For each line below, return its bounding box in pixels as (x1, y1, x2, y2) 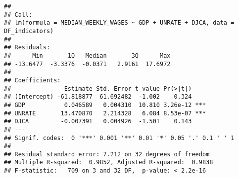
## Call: (4, 11, 33, 18)
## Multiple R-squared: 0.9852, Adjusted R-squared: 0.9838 (4, 159, 213, 166)
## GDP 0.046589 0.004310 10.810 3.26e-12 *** (4, 101, 206, 108)
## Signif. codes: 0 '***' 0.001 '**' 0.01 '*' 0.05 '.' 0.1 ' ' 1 (4, 134, 235, 142)
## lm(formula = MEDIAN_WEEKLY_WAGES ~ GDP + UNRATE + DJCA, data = (4, 19, 235, 27)
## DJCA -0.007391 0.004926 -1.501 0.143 (4, 118, 192, 125)
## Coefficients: (4, 76, 61, 84)
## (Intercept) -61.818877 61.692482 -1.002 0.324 (4, 93, 192, 101)
